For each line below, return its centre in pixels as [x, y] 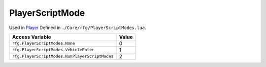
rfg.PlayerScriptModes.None [44, 44]
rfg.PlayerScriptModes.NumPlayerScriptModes [63, 56]
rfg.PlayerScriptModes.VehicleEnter [53, 50]
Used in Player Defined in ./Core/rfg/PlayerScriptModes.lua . [78, 28]
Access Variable [32, 37]
